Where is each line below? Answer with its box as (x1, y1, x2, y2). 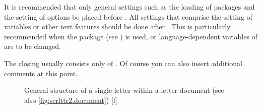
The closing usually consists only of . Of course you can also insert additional (4, 58, 242, 68)
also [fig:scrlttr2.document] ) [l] (24, 94, 117, 105)
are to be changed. (4, 41, 61, 51)
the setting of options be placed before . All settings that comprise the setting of (4, 11, 252, 22)
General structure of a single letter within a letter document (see (24, 85, 224, 95)
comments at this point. (4, 68, 78, 78)
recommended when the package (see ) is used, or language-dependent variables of (4, 31, 257, 41)
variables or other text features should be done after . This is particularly (4, 21, 231, 32)
